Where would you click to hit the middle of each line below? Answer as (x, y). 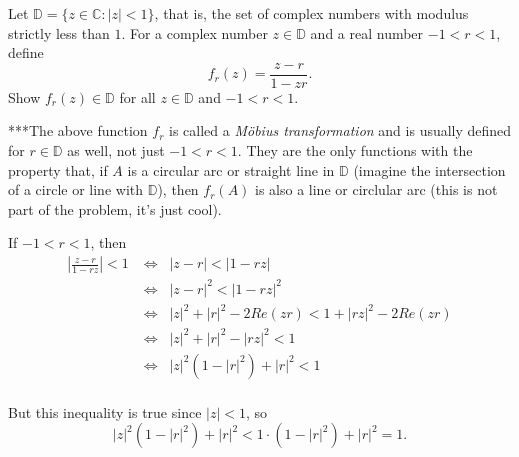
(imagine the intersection (429, 169)
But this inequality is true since (105, 411)
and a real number (367, 32)
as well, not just (116, 150)
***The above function (78, 130)
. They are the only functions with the (355, 150)
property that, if (58, 169)
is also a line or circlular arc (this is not (376, 189)
